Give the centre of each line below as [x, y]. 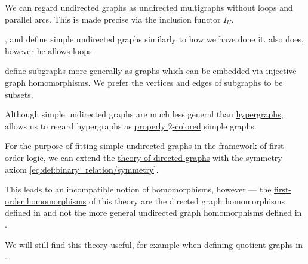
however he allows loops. [50, 50]
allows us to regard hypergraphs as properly [85, 125]
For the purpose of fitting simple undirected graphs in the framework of [136, 146]
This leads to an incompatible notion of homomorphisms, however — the [138, 189]
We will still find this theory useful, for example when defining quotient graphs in [154, 244]
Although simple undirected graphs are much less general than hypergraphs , [144, 114]
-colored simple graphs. [214, 125]
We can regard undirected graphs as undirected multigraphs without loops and [149, 7]
